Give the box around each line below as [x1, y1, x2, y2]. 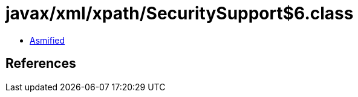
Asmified [30, 35, 65, 45]
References [5, 56, 76, 72]
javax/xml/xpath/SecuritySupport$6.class [5, 3, 354, 24]
